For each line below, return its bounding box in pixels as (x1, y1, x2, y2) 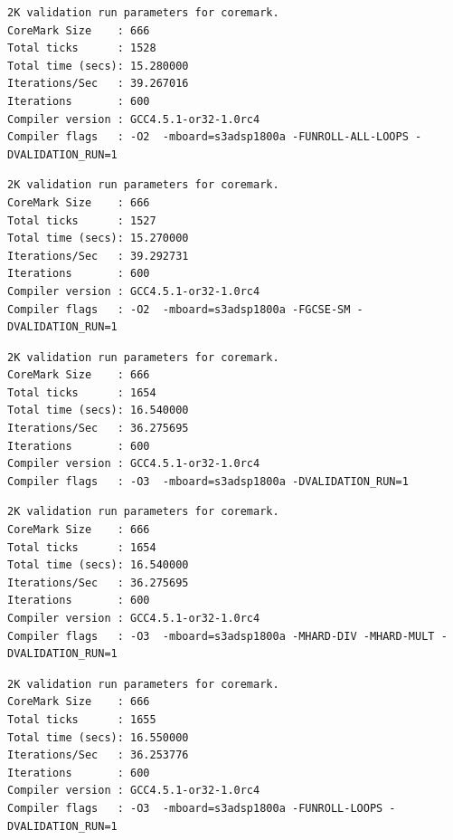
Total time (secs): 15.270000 (7, 232, 189, 245)
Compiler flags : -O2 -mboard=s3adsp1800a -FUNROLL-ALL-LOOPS (7, 130, 409, 144)
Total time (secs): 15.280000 (7, 59, 189, 72)
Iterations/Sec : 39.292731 (7, 249, 189, 262)
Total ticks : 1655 (7, 712, 156, 726)
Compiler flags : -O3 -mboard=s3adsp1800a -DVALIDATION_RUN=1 (7, 474, 409, 488)
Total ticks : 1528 (7, 42, 156, 55)
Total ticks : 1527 (7, 214, 156, 227)
